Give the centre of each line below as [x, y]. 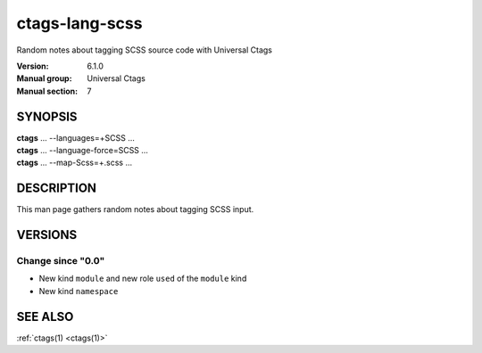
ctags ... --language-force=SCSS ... [83, 151]
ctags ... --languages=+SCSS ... [76, 137]
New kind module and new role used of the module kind [143, 279]
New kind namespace [79, 291]
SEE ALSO [45, 316]
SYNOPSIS [47, 116]
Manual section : [47, 91]
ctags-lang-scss [79, 23]
